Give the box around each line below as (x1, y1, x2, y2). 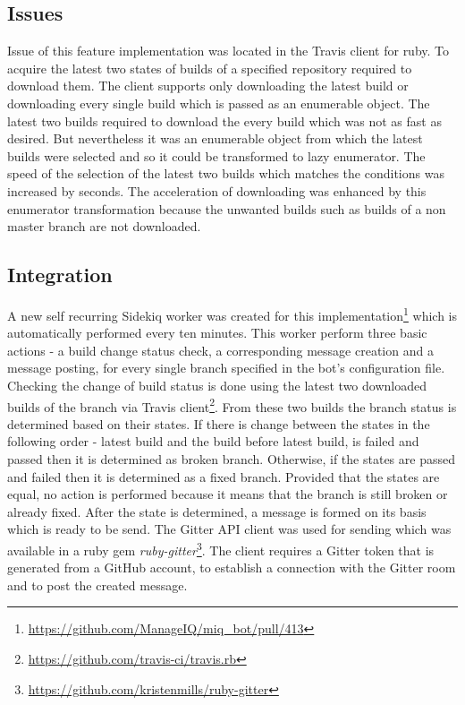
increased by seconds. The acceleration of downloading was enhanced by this (7, 181, 427, 200)
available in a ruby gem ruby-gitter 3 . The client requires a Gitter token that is (7, 537, 435, 559)
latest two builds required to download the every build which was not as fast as (7, 111, 442, 130)
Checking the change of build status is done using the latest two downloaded (7, 375, 427, 394)
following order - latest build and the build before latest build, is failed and (7, 432, 419, 451)
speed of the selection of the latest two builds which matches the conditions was (7, 164, 444, 183)
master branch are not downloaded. (7, 217, 201, 236)
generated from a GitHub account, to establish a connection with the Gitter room (7, 558, 456, 577)
